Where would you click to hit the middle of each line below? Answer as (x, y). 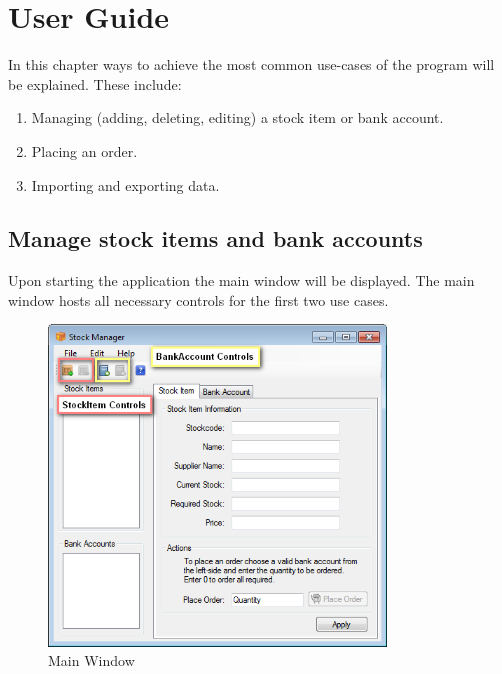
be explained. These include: (95, 83)
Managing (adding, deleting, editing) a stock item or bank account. (237, 117)
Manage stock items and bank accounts (215, 238)
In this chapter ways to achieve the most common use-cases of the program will (251, 64)
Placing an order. (84, 150)
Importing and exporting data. (125, 184)
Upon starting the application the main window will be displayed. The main (241, 280)
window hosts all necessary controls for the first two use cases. (198, 299)
